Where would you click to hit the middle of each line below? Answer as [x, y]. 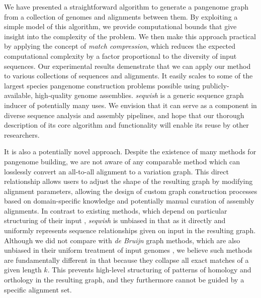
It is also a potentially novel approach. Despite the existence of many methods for [130, 152]
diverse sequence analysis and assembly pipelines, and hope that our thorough [124, 115]
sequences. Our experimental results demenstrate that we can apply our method [127, 66]
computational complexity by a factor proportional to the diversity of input [120, 56]
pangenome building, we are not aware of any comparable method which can [122, 161]
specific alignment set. [38, 289]
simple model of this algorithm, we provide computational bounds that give [120, 26]
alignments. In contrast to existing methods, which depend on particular [116, 210]
